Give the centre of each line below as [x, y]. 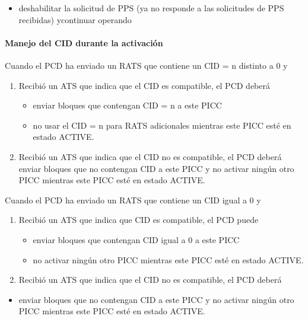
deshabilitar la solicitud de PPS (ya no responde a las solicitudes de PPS [151, 8]
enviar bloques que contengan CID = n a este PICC [127, 105]
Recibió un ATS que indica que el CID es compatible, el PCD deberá [145, 85]
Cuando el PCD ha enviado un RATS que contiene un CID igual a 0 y [133, 200]
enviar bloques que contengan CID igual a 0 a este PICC [136, 239]
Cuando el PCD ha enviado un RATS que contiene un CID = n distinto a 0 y [146, 65]
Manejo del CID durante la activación [84, 42]
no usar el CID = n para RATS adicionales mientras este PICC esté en [162, 125]
